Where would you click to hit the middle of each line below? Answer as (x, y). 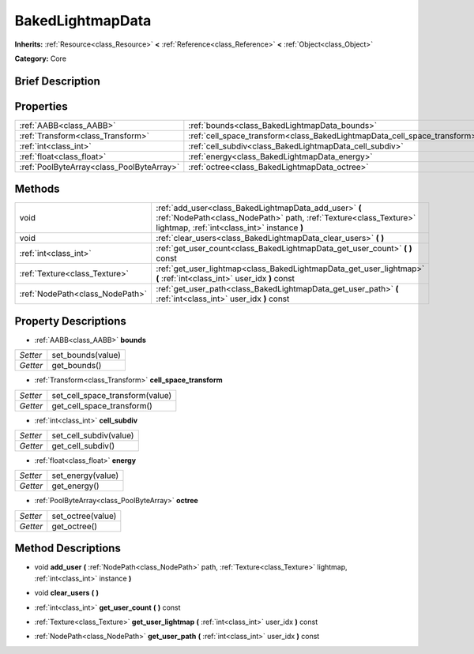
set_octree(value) (84, 516)
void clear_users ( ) (66, 593)
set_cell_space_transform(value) (112, 395)
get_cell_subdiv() (83, 446)
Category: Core (41, 58)
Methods (37, 189)
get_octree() (75, 526)
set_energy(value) (85, 475)
